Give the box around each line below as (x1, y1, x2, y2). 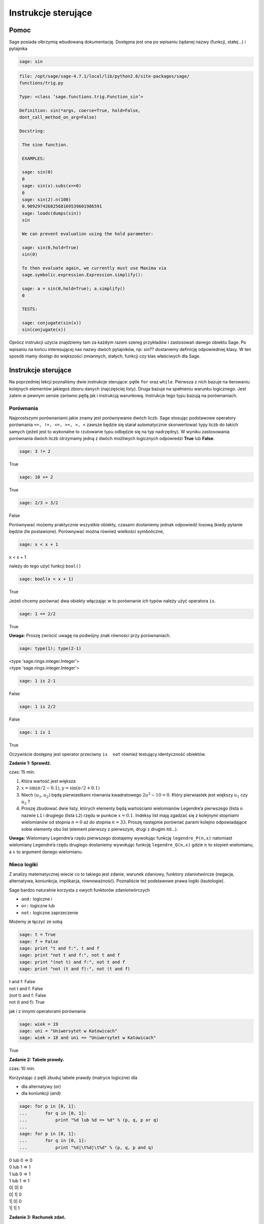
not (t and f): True (9, 999, 45, 1005)
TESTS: (22, 306, 38, 312)
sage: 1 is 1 (19, 730, 51, 735)
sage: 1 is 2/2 (19, 704, 56, 709)
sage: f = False (19, 939, 59, 944)
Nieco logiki (9, 861, 38, 868)
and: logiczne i (21, 896, 52, 902)
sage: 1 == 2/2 (19, 611, 56, 616)
